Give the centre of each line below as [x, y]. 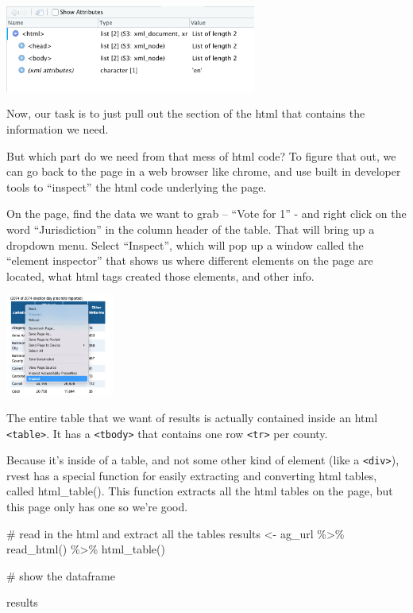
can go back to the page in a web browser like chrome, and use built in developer [204, 171]
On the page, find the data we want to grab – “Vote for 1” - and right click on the [206, 213]
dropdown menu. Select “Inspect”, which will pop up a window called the [185, 244]
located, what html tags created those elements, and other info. [160, 275]
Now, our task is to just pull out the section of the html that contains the [186, 113]
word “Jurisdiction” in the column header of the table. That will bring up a [191, 229]
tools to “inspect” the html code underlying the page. [137, 186]
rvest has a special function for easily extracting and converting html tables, [192, 475]
